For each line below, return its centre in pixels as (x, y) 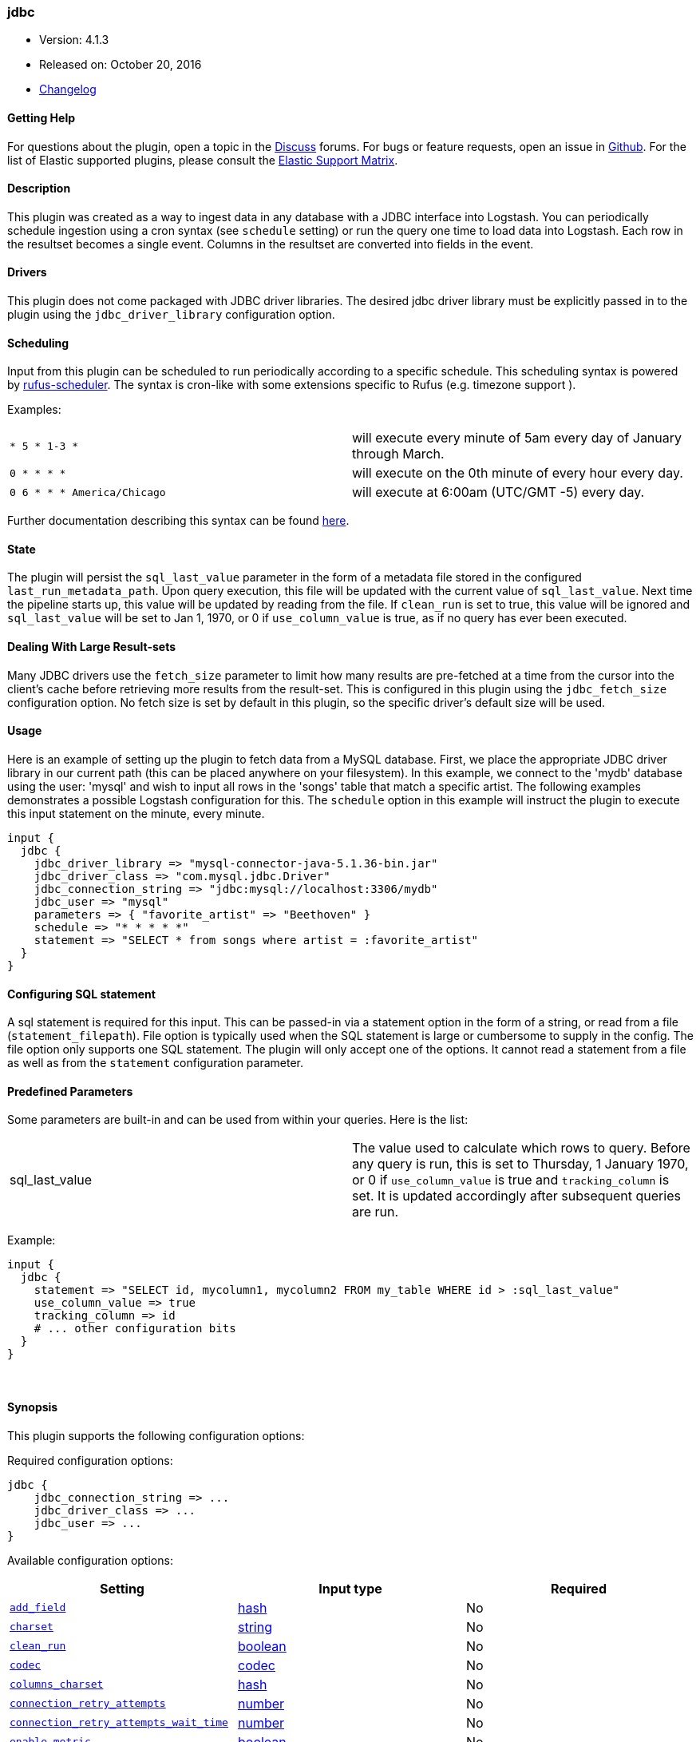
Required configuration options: (90, 1460)
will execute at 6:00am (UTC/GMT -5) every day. (498, 492)
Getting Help (42, 117)
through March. (398, 454)
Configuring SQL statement (81, 994)
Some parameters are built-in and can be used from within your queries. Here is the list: (238, 1120)
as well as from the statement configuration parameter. (156, 1063)
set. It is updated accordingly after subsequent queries (516, 1196)
